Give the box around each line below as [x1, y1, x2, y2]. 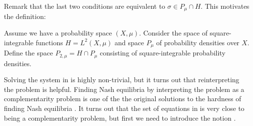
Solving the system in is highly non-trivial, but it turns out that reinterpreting [4, 74, 239, 85]
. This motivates [201, 1, 250, 11]
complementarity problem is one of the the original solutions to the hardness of [4, 93, 241, 104]
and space [115, 37, 144, 47]
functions [35, 37, 63, 47]
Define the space [4, 48, 53, 58]
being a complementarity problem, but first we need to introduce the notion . [4, 112, 236, 123]
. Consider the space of [139, 28, 207, 38]
